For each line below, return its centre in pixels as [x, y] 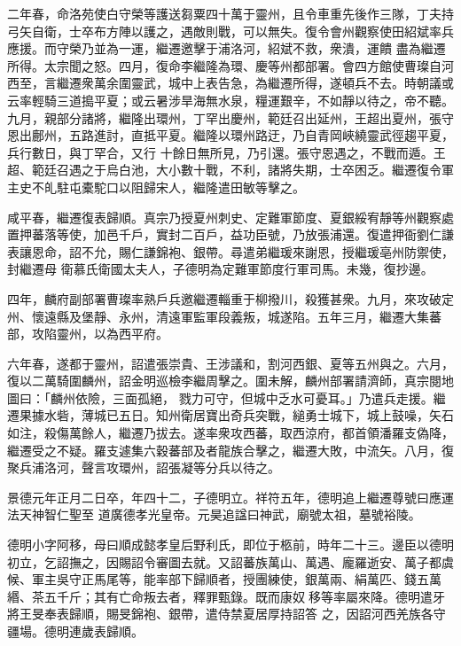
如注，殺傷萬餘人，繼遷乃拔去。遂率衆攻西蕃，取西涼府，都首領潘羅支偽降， [230, 433]
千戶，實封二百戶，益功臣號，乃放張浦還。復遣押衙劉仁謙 [286, 234]
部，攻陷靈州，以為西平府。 [88, 334]
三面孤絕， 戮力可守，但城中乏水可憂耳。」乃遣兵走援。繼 [279, 397]
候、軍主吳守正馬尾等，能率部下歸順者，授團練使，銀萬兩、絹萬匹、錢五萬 [224, 579]
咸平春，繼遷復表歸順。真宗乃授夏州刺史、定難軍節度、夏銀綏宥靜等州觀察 [224, 217]
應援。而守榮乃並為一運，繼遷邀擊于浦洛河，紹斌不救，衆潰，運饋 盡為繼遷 [227, 48]
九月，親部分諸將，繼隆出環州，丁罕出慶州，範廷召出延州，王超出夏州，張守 [230, 117]
